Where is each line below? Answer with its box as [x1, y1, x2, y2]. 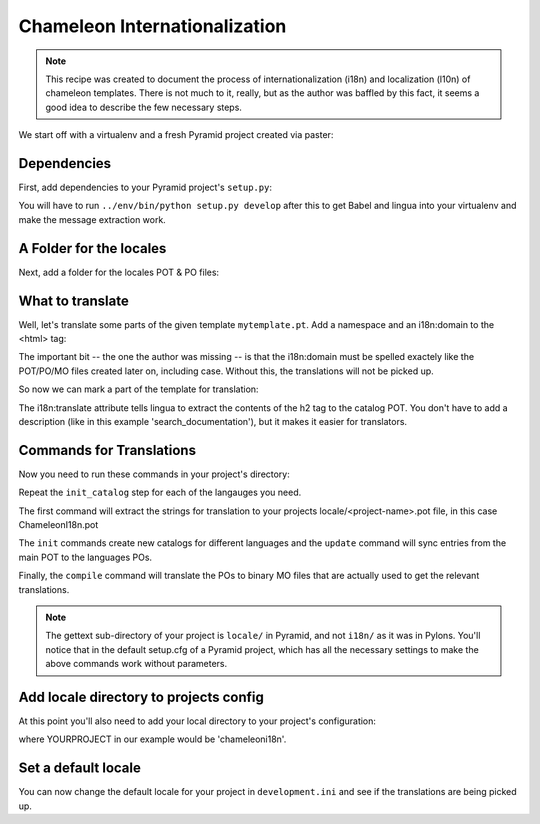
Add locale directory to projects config [18, 688, 264, 705]
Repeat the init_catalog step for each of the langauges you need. [18, 486, 302, 499]
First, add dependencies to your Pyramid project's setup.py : [18, 181, 272, 194]
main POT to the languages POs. [18, 551, 153, 563]
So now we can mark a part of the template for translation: [18, 383, 259, 395]
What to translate [18, 292, 129, 309]
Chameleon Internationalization [18, 15, 287, 37]
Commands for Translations [18, 441, 197, 459]
